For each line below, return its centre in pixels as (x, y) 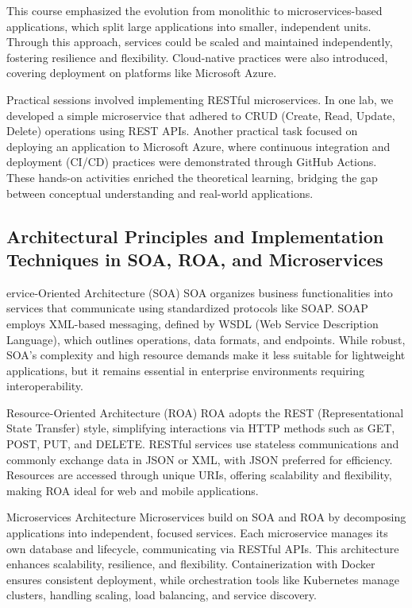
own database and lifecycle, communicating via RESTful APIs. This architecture (203, 548)
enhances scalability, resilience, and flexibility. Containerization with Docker (191, 564)
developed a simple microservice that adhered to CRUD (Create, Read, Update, (201, 115)
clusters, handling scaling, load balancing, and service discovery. (162, 595)
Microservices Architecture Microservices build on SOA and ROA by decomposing (206, 517)
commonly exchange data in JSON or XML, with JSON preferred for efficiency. (200, 459)
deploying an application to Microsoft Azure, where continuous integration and (198, 146)
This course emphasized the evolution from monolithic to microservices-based (194, 10)
